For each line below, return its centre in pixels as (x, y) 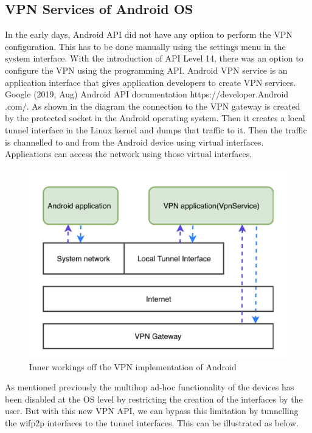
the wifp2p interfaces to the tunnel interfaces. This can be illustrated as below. (152, 423)
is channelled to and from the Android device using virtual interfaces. (134, 142)
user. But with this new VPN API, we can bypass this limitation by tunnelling (152, 411)
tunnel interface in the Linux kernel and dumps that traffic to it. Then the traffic (156, 129)
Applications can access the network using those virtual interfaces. (129, 154)
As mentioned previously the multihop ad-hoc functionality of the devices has (150, 387)
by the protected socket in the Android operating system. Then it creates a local (155, 118)
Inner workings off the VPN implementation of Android (133, 366)
